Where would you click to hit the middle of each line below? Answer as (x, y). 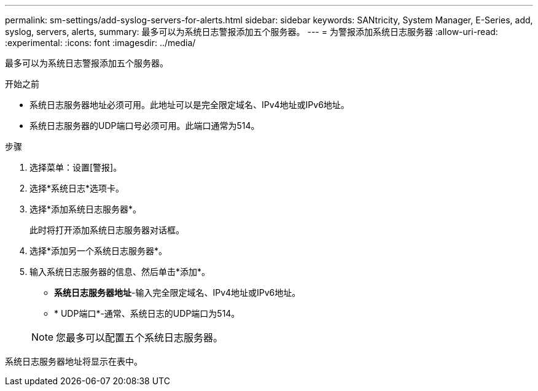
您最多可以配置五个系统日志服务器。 (140, 338)
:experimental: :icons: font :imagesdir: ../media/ (100, 43)
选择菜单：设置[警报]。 (76, 167)
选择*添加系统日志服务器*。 (86, 209)
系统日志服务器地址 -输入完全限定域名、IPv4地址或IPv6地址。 (177, 292)
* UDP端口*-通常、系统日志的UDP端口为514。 (147, 313)
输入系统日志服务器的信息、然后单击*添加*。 (120, 272)
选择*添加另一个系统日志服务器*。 (99, 251)
